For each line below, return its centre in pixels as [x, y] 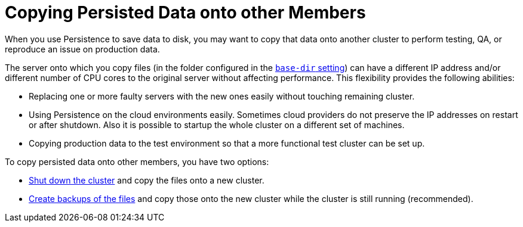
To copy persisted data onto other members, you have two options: [137, 161]
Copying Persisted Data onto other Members [185, 13]
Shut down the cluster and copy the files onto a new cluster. [147, 180]
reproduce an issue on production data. [82, 49]
